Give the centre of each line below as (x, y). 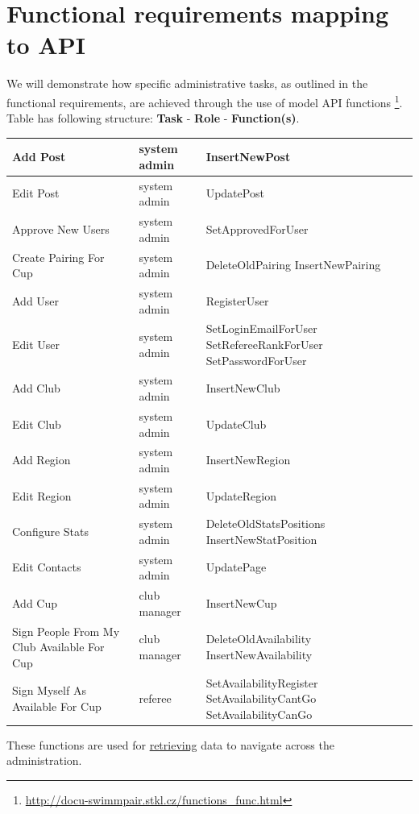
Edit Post (36, 193)
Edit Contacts (47, 567)
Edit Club (37, 424)
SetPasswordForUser (256, 360)
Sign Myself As (49, 690)
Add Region (41, 460)
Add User (36, 300)
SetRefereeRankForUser (264, 345)
